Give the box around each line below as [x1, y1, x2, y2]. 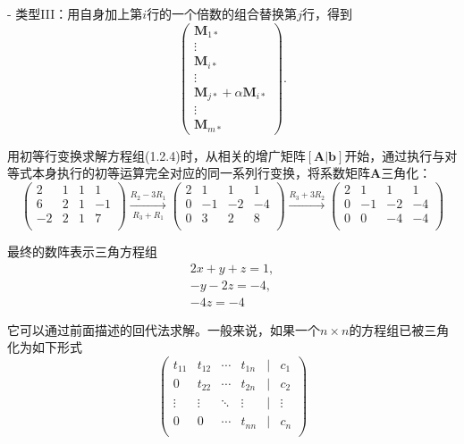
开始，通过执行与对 [344, 146, 458, 164]
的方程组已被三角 [349, 320, 450, 339]
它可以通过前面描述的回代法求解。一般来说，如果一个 [7, 320, 320, 339]
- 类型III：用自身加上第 [7, 4, 143, 22]
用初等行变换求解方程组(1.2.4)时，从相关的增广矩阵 [7, 146, 306, 164]
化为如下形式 [7, 338, 82, 356]
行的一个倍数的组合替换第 [147, 4, 298, 22]
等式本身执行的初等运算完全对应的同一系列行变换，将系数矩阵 [7, 163, 370, 182]
